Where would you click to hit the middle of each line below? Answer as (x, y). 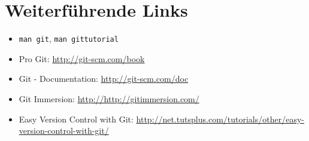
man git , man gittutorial (69, 39)
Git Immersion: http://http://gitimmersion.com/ (109, 98)
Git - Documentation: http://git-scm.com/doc (104, 79)
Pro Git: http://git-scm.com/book (82, 58)
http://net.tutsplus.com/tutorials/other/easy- (220, 119)
